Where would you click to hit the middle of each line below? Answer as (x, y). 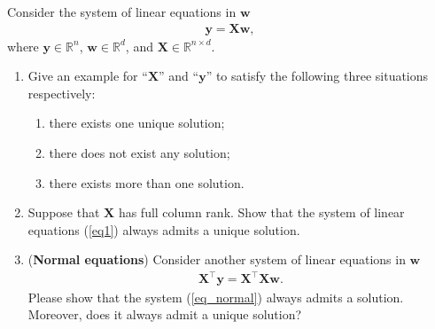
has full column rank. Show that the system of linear (261, 212)
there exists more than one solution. (147, 182)
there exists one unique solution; (137, 123)
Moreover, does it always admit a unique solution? (165, 314)
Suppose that (64, 212)
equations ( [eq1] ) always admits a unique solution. (164, 229)
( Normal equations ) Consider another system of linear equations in (217, 259)
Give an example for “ (88, 76)
